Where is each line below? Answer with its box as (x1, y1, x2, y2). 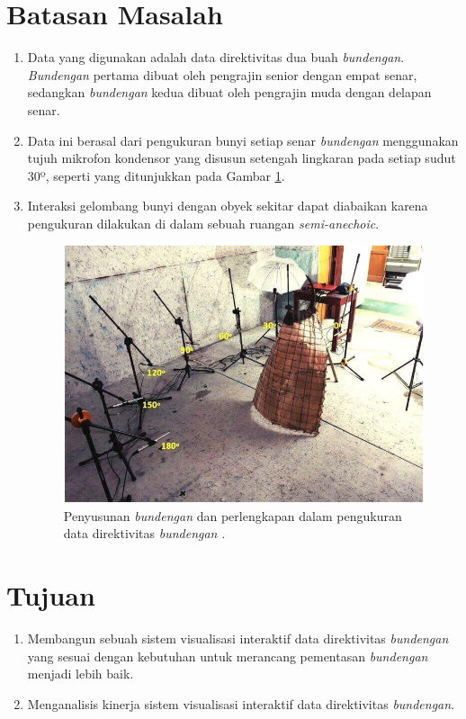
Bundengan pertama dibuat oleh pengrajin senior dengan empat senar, (27, 65, 417, 84)
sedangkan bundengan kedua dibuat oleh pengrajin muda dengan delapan (27, 83, 432, 102)
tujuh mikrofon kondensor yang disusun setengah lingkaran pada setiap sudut (27, 148, 456, 167)
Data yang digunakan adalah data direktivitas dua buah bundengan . (27, 48, 405, 67)
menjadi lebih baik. (27, 664, 134, 683)
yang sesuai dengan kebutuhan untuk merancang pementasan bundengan (27, 646, 428, 665)
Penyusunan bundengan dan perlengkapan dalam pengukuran (63, 506, 402, 525)
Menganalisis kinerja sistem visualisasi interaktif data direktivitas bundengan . (27, 694, 455, 713)
